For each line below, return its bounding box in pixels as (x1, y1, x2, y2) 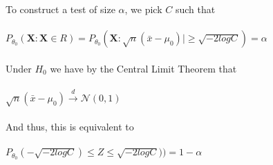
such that (175, 2, 216, 16)
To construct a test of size (6, 2, 115, 16)
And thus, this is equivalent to (6, 119, 134, 134)
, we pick (124, 2, 162, 16)
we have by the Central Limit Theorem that (50, 61, 237, 75)
